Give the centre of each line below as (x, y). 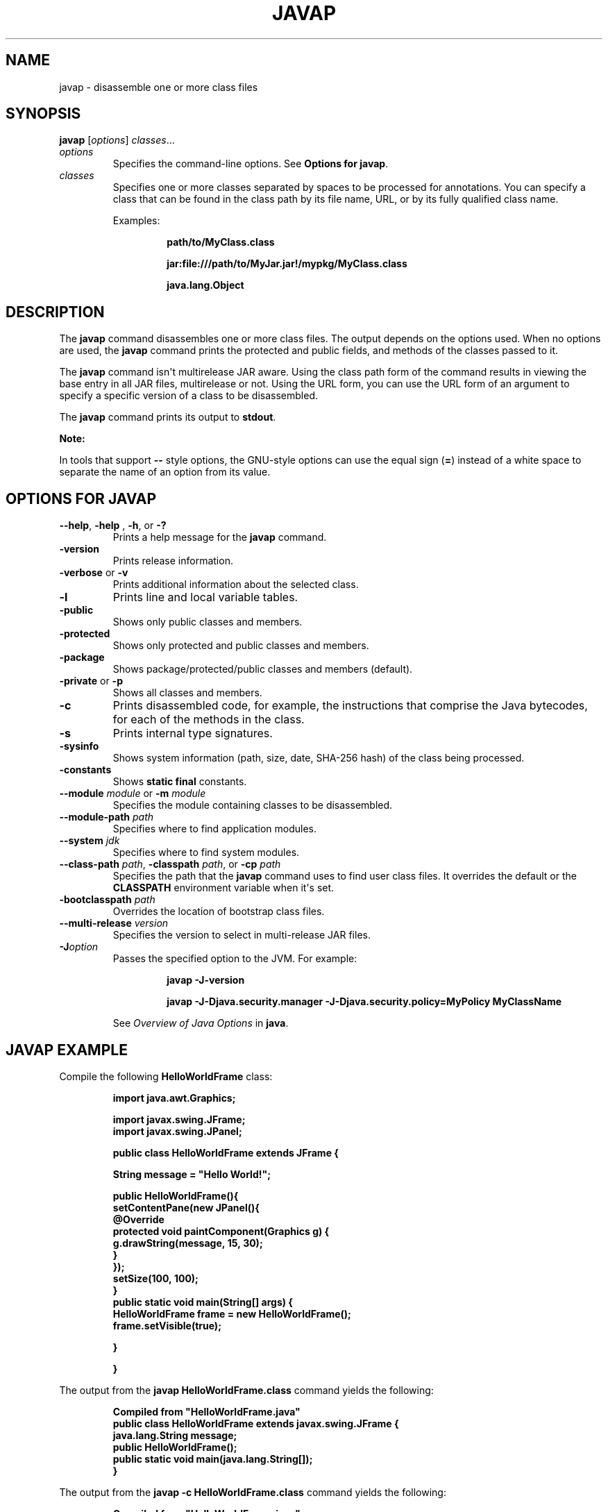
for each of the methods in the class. (209, 720)
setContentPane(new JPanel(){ (186, 1207)
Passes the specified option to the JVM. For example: (235, 959)
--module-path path (107, 817)
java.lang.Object (205, 285)
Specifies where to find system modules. (206, 852)
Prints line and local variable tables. (205, 597)
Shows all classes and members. (187, 693)
